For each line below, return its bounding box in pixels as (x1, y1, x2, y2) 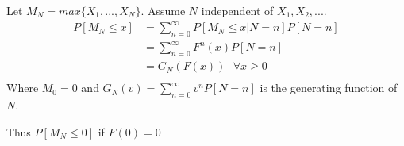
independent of (201, 2, 274, 18)
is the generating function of (260, 79, 398, 96)
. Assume (140, 2, 186, 18)
